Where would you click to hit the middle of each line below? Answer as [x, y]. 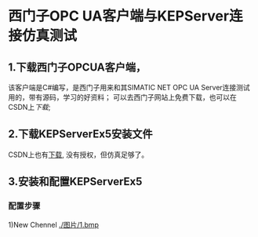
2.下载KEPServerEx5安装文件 [80, 134]
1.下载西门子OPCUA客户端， [77, 67]
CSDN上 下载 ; [29, 107]
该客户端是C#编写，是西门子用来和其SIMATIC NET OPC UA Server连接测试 [129, 88]
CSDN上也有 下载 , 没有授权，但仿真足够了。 [78, 155]
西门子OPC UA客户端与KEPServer [119, 16]
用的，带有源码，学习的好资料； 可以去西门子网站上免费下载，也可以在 [122, 97]
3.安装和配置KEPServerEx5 [75, 182]
